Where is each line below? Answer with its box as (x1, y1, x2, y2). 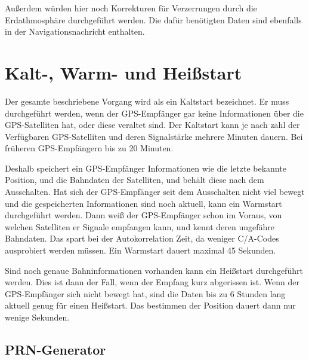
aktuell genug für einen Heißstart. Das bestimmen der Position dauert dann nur (5, 299, 296, 312)
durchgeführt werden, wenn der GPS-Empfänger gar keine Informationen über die (5, 106, 304, 119)
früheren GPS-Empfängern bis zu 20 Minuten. (5, 142, 174, 154)
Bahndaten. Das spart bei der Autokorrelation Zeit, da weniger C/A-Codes (5, 232, 279, 245)
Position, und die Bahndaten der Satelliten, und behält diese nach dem (5, 173, 264, 186)
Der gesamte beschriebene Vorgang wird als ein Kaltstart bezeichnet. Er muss (5, 94, 289, 107)
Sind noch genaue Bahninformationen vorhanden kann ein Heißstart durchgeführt (5, 264, 303, 276)
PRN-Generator (5, 340, 106, 358)
